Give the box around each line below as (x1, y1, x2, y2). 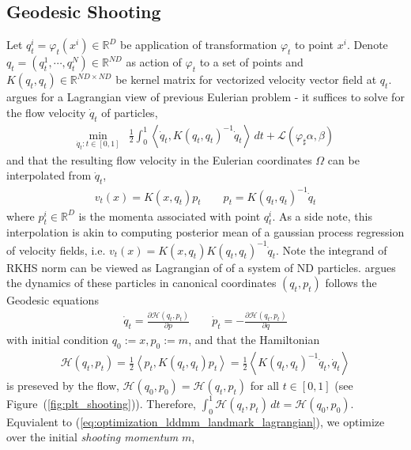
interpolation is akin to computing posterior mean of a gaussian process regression (6, 224, 405, 240)
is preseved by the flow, (6, 377, 119, 394)
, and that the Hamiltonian (188, 331, 320, 348)
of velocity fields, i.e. (6, 241, 106, 258)
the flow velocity (6, 104, 86, 120)
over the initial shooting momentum (6, 429, 179, 445)
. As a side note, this (272, 207, 372, 224)
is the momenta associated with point (78, 207, 261, 224)
